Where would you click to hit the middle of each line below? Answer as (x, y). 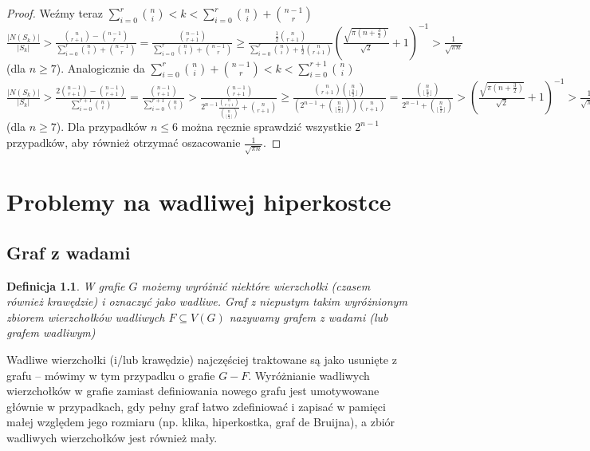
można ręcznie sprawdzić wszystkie (266, 127)
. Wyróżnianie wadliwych (309, 375)
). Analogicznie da (100, 67)
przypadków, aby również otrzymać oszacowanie (124, 142)
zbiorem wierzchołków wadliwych (86, 316)
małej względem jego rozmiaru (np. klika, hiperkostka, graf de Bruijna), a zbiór (201, 422)
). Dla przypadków (102, 127)
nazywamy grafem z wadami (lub (309, 316)
